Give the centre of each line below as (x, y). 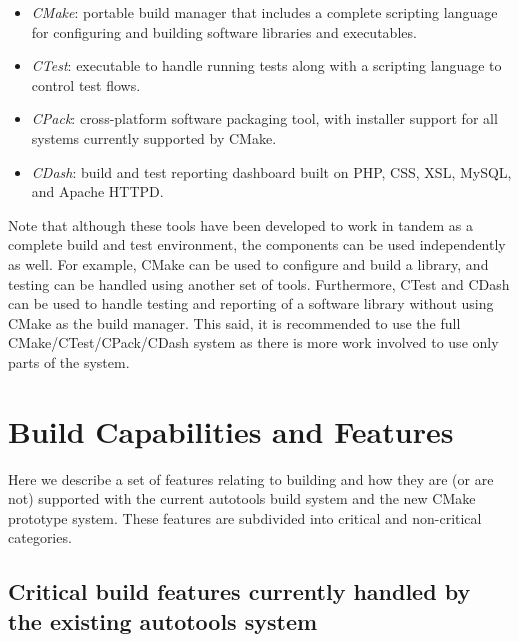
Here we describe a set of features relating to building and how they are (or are (251, 478)
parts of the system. (69, 361)
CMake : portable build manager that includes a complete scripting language (264, 12)
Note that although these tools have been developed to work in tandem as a (240, 224)
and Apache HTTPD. (97, 191)
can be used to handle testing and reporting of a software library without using (251, 303)
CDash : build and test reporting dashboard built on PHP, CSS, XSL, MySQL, (271, 171)
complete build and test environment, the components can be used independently (257, 244)
